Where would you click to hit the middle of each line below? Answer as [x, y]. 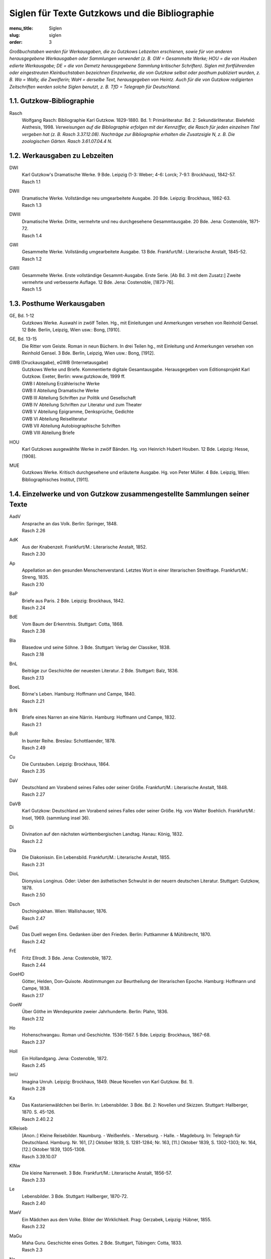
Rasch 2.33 [33, 1180]
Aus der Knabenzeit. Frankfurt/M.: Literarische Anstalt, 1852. [85, 547]
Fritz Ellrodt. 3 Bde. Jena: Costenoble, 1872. [67, 958]
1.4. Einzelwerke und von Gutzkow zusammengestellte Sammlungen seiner [129, 494]
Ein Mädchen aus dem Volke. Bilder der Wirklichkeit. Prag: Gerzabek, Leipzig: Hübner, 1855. [117, 1219]
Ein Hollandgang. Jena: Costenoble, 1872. [65, 1058]
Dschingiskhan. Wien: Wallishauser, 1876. [64, 911]
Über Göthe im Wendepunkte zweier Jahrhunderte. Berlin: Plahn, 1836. [95, 1012]
